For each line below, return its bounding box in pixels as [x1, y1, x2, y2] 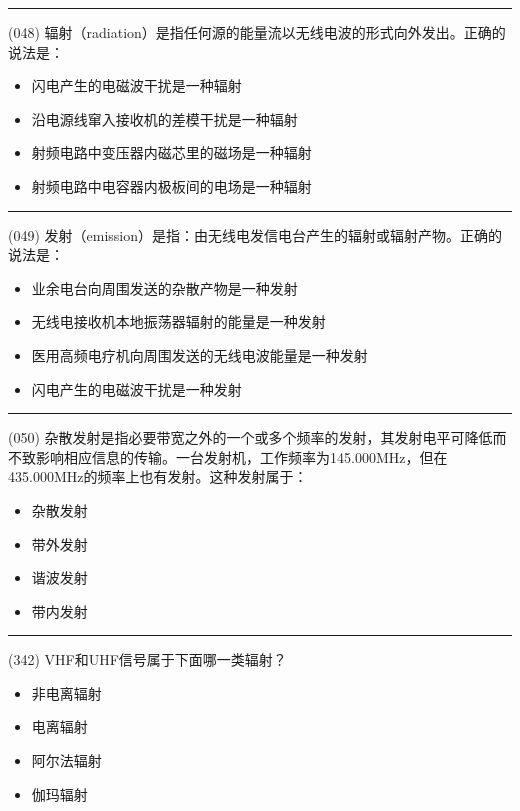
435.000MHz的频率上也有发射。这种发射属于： [8, 466, 308, 487]
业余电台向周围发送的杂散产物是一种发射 [31, 277, 298, 298]
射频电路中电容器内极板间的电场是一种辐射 [31, 175, 312, 196]
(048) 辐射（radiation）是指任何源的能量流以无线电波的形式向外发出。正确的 [8, 22, 506, 42]
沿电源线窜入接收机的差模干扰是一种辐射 [31, 108, 298, 129]
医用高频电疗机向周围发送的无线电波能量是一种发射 [31, 344, 368, 365]
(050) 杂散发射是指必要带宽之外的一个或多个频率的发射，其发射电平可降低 [8, 427, 493, 448]
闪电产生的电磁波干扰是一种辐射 [31, 75, 242, 96]
